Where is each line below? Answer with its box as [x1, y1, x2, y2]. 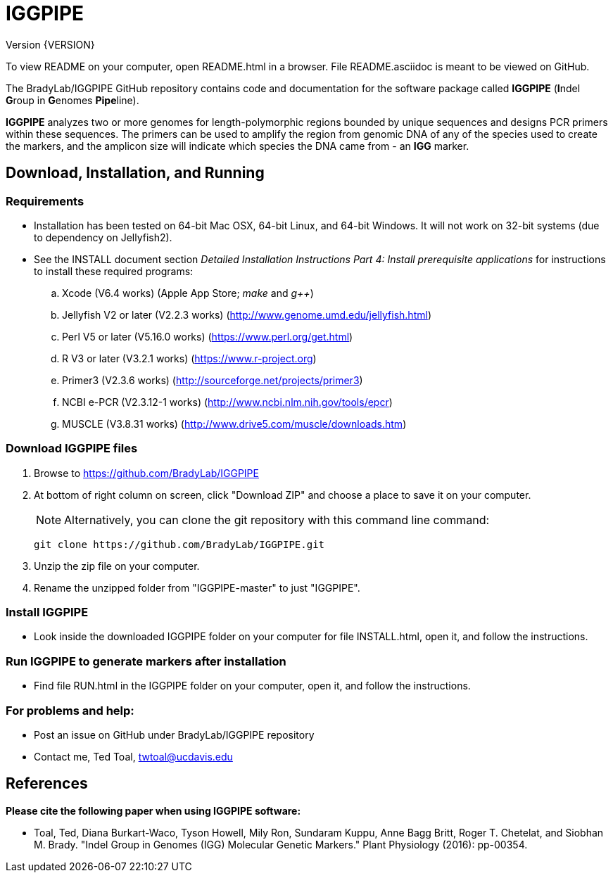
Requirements [6, 193, 84, 208]
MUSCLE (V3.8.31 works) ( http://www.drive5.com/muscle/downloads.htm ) [62, 417, 407, 430]
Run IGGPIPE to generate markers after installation [6, 654, 286, 668]
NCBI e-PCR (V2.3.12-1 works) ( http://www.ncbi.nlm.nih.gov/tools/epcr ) [62, 395, 393, 408]
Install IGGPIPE [6, 605, 89, 620]
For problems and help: [6, 703, 134, 718]
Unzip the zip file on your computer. [34, 559, 200, 572]
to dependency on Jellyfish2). [34, 231, 172, 243]
